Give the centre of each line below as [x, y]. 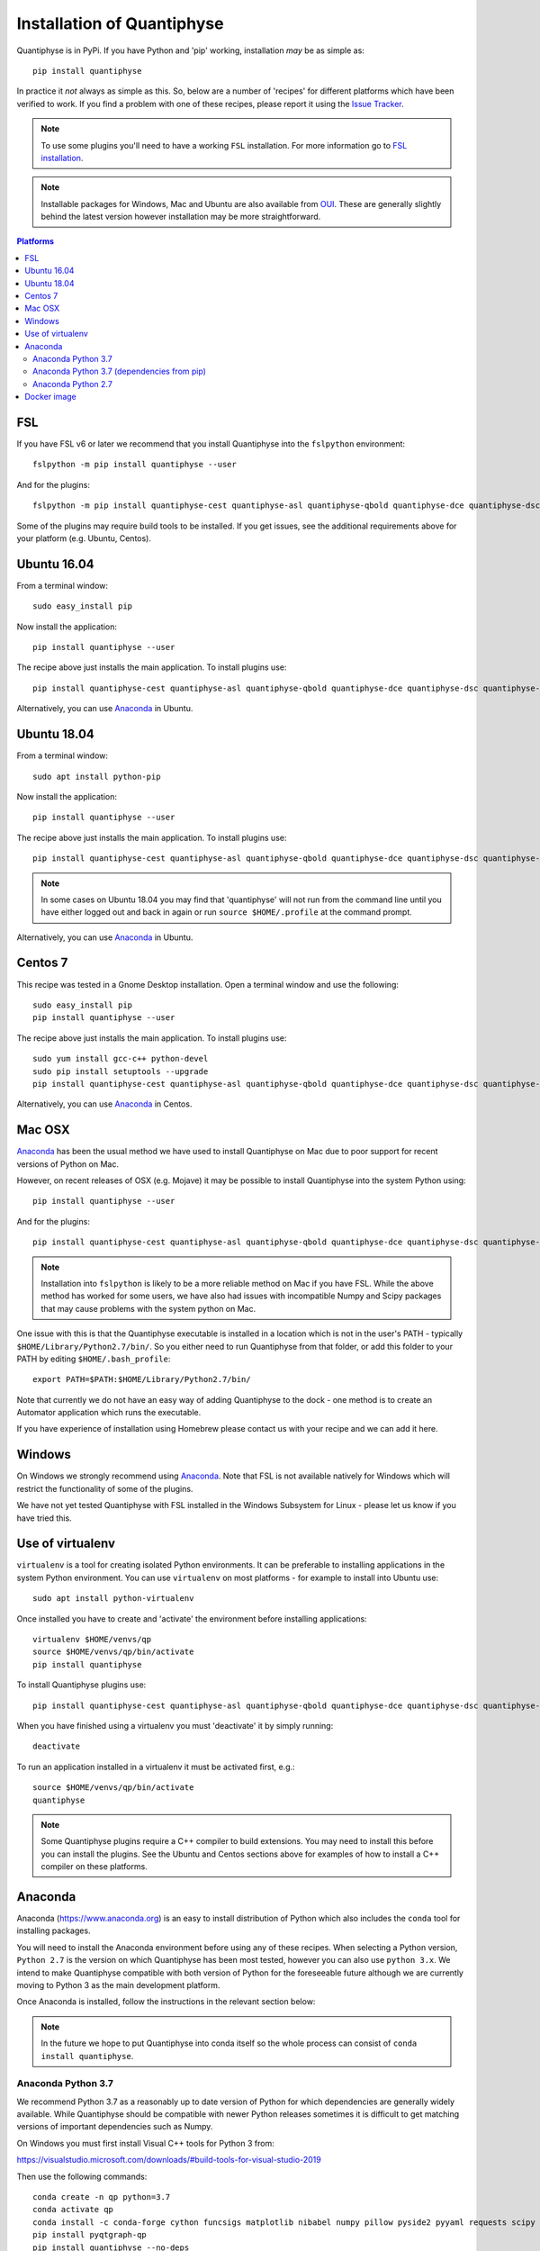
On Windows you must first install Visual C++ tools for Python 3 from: [145, 2143]
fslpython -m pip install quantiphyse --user [135, 465]
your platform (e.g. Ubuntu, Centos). [84, 538]
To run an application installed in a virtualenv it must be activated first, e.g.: [156, 1767]
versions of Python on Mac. [67, 1164]
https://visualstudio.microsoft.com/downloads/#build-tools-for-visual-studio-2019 [169, 2160]
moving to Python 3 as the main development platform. [118, 1984]
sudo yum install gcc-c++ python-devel [121, 1059]
